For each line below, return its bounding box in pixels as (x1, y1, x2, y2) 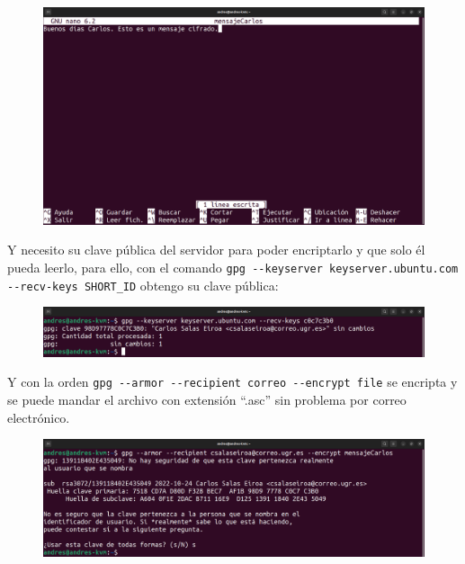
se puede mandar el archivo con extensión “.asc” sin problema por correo (7, 390, 407, 409)
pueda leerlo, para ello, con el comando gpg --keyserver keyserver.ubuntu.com (7, 258, 459, 276)
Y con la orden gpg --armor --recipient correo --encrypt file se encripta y (7, 372, 458, 391)
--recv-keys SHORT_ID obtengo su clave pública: (7, 275, 279, 294)
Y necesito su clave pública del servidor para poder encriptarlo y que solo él (7, 240, 425, 259)
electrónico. (7, 407, 70, 426)
